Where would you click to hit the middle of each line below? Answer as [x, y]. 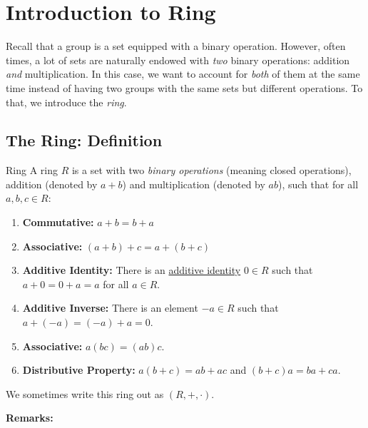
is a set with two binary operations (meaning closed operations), [211, 170]
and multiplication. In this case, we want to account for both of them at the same [183, 74]
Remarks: [30, 418]
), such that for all [318, 184]
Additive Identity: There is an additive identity [132, 270]
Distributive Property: [79, 370]
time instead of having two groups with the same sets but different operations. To [184, 87]
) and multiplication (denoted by [194, 184]
